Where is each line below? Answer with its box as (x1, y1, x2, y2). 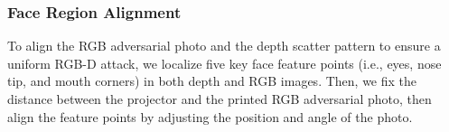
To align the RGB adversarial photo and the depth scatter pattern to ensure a (7, 36, 441, 55)
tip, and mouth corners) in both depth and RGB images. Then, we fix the (7, 71, 417, 90)
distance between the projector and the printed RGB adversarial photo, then (7, 90, 432, 108)
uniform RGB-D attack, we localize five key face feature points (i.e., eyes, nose (7, 53, 442, 72)
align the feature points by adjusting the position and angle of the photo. (7, 107, 413, 126)
